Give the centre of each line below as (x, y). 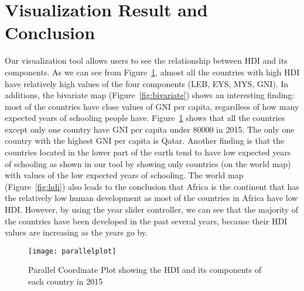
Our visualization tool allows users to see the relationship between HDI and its (146, 60)
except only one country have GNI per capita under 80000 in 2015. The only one (150, 129)
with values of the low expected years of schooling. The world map (124, 175)
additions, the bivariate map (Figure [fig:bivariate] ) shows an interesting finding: (150, 95)
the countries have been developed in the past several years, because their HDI (146, 221)
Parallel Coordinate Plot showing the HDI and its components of (145, 270)
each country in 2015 (66, 281)
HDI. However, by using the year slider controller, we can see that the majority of (152, 209)
